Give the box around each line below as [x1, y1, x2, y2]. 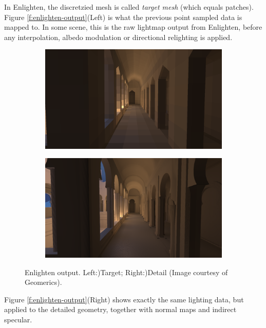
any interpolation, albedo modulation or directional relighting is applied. [4, 31, 233, 42]
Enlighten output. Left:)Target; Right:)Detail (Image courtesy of [25, 266, 228, 277]
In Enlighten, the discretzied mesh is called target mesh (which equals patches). [4, 2, 254, 12]
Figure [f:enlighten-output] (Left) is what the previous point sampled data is [4, 11, 242, 22]
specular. [4, 314, 32, 324]
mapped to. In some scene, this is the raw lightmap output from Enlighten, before [4, 22, 262, 32]
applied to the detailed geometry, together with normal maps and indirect [4, 304, 237, 315]
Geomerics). [25, 277, 62, 287]
